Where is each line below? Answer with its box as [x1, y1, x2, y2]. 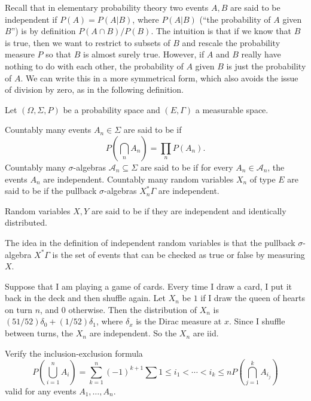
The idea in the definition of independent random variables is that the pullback [5, 236, 295, 248]
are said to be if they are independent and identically [91, 204, 286, 217]
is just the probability [226, 59, 306, 72]
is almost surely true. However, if [83, 48, 205, 60]
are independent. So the [89, 327, 177, 339]
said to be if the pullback [5, 184, 97, 197]
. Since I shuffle [228, 315, 285, 327]
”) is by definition [11, 25, 76, 37]
